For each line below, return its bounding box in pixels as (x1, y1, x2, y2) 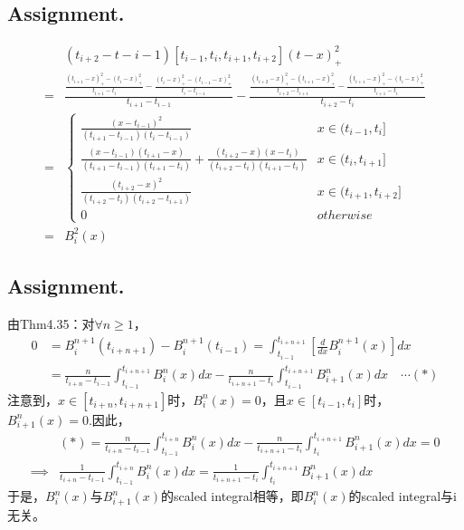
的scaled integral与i (348, 487, 457, 506)
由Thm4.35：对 (7, 314, 95, 333)
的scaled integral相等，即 (161, 487, 304, 506)
